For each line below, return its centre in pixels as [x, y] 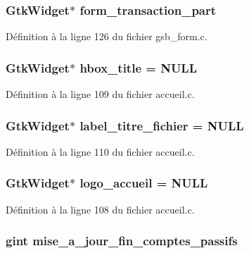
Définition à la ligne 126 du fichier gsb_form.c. [107, 36]
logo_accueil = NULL [144, 183]
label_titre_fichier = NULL [162, 125]
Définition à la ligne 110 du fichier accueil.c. [100, 151]
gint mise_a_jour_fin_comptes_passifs [122, 241]
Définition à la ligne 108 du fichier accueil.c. [100, 209]
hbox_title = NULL [139, 67]
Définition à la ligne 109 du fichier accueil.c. [100, 94]
